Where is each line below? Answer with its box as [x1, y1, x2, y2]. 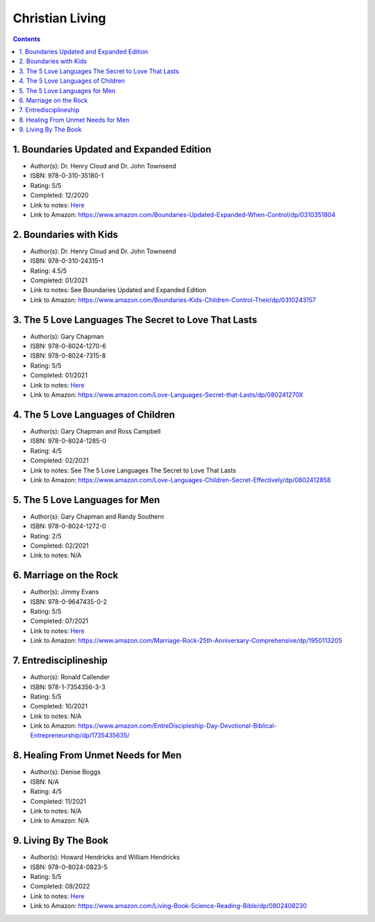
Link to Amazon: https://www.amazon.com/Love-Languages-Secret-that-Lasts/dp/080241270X [30, 390, 303, 399]
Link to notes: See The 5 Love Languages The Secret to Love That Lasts [30, 466, 236, 475]
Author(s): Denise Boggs [30, 768, 101, 776]
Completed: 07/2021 [30, 617, 89, 626]
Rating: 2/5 [30, 532, 62, 540]
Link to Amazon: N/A [30, 816, 90, 825]
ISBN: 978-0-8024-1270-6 [30, 342, 107, 351]
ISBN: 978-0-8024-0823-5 [30, 863, 108, 871]
